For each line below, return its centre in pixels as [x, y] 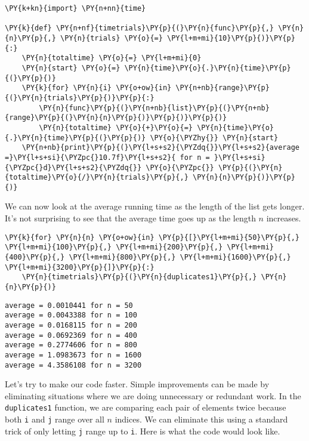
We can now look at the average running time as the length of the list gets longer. [155, 206]
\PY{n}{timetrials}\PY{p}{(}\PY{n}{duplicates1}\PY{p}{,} [139, 277]
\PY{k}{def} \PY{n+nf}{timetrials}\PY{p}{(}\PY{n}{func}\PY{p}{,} [140, 28]
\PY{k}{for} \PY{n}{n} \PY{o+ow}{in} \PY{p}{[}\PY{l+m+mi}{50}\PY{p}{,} [152, 237]
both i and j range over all [55, 419]
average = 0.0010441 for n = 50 [69, 305]
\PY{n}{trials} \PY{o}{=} [112, 38]
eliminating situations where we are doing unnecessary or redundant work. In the [153, 395]
